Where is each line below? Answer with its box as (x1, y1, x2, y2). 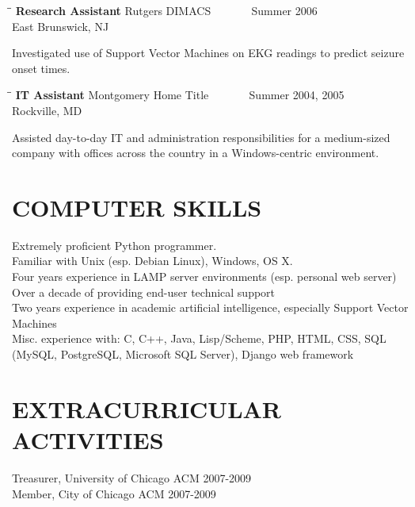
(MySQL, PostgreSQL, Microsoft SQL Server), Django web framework (12, 346, 354, 363)
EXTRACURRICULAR (12, 392, 282, 424)
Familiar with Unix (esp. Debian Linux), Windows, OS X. (12, 252, 293, 269)
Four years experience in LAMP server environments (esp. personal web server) (12, 268, 397, 285)
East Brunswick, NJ (12, 17, 109, 34)
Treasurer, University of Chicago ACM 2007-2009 (12, 469, 252, 486)
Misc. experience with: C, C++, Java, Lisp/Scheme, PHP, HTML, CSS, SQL (12, 330, 386, 347)
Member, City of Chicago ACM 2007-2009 (12, 485, 216, 501)
